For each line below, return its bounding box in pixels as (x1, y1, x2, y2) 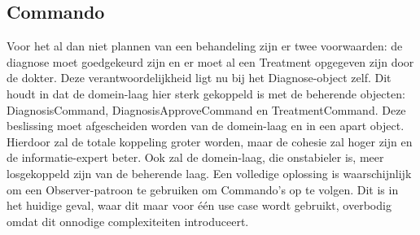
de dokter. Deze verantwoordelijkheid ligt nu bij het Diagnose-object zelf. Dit (7, 69, 392, 86)
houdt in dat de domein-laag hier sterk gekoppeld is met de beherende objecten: (7, 85, 405, 102)
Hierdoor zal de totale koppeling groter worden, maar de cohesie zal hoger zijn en (7, 133, 413, 150)
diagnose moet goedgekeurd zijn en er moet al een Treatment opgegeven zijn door (7, 53, 414, 70)
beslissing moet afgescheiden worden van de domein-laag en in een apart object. (7, 117, 405, 134)
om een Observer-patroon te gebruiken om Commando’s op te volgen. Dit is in (7, 181, 399, 198)
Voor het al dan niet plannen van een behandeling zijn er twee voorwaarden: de (7, 37, 403, 54)
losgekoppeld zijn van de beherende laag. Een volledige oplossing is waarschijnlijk (7, 164, 412, 181)
